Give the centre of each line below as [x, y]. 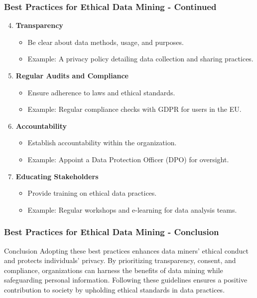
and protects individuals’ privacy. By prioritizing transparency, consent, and [120, 260]
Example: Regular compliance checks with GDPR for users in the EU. [134, 109]
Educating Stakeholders [57, 176]
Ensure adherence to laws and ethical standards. [101, 92]
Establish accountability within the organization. [102, 143]
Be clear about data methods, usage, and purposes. [106, 42]
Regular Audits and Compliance [72, 75]
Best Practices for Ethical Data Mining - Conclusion [112, 232]
